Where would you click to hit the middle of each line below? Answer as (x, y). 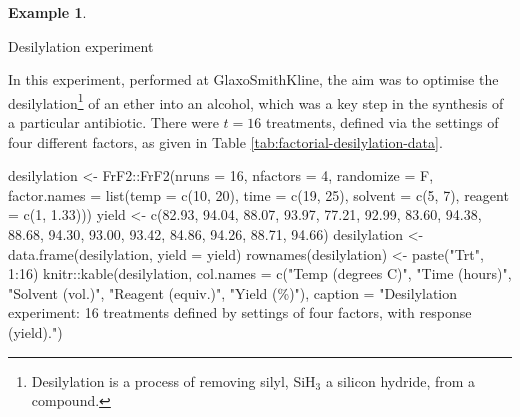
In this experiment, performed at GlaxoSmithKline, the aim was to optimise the (253, 79)
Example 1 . (47, 12)
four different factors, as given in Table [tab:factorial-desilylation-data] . (225, 141)
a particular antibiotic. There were (113, 122)
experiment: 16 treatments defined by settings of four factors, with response (240, 312)
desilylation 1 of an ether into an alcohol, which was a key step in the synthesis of (256, 101)
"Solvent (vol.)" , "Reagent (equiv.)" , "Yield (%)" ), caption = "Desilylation (233, 292)
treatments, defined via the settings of (382, 122)
